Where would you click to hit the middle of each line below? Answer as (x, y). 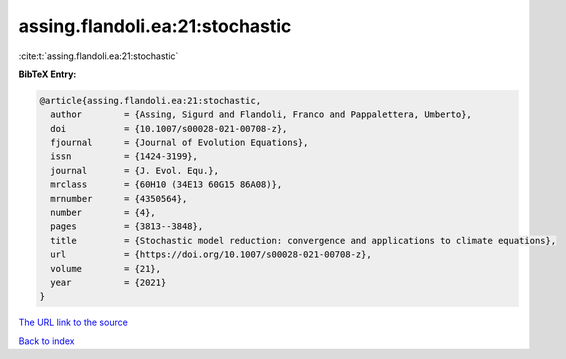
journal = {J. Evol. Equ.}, (135, 170)
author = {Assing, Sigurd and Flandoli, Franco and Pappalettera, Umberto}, (261, 114)
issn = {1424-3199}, (124, 156)
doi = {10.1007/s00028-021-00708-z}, (169, 128)
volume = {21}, (106, 268)
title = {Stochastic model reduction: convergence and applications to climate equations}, (303, 240)
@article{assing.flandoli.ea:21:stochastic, (150, 100)
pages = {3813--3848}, (127, 226)
